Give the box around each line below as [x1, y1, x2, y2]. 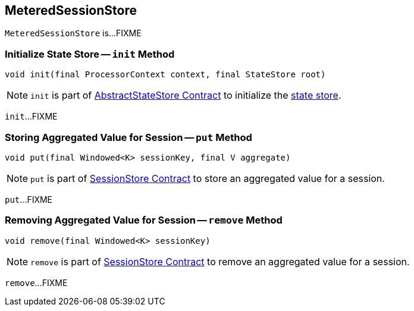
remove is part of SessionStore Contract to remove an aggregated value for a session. [30, 255, 410, 268]
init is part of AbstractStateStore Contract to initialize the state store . [30, 89, 341, 102]
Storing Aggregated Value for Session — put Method [5, 131, 252, 143]
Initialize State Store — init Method [5, 48, 175, 60]
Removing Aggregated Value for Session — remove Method [5, 214, 283, 227]
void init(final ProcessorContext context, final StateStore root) [5, 70, 326, 80]
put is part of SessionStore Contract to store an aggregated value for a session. [30, 172, 385, 184]
